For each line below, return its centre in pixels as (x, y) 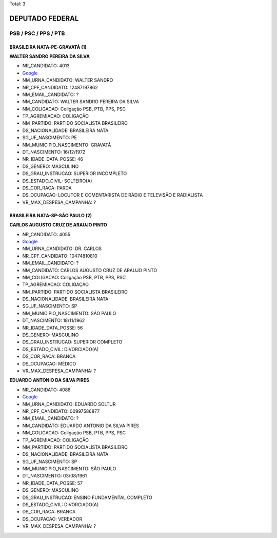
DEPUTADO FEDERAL (44, 18)
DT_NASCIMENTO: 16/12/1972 (54, 152)
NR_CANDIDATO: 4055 (46, 234)
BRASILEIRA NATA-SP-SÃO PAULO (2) (51, 215)
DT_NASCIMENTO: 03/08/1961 (55, 476)
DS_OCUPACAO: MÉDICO (49, 363)
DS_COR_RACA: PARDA (47, 188)
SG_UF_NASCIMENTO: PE (50, 138)
